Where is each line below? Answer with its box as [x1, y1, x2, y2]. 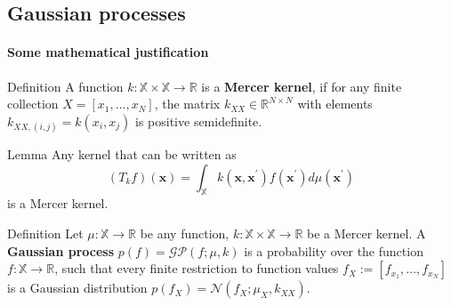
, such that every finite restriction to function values [54, 259, 339, 278]
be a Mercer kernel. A [307, 223, 426, 242]
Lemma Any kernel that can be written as [7, 144, 237, 163]
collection [7, 94, 59, 113]
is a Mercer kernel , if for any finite [201, 76, 402, 95]
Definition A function [7, 76, 124, 95]
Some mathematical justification [7, 43, 209, 61]
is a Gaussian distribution [7, 278, 148, 297]
